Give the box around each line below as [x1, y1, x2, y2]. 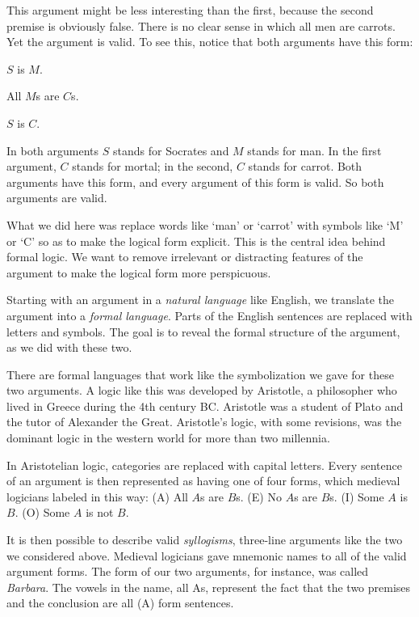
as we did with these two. [6, 339, 132, 356]
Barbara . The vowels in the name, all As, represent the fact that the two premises [6, 578, 411, 595]
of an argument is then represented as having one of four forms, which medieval [6, 472, 400, 489]
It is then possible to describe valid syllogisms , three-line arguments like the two [6, 531, 403, 548]
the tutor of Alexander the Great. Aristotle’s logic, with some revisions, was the [6, 413, 402, 430]
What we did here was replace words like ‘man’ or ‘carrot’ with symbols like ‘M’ [6, 216, 404, 233]
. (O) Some [15, 504, 70, 521]
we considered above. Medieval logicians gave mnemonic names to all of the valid [6, 547, 407, 564]
